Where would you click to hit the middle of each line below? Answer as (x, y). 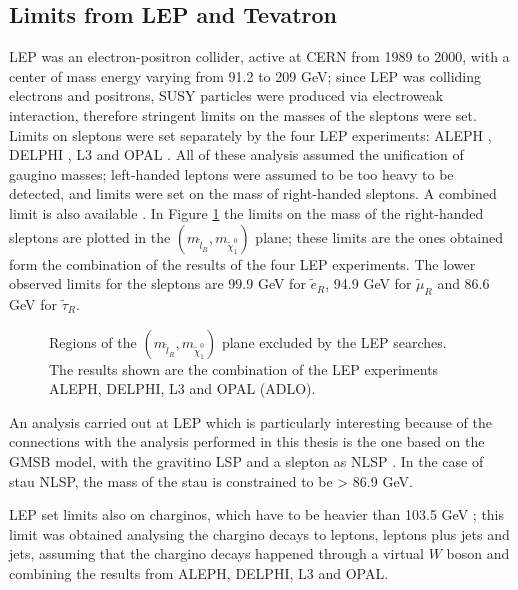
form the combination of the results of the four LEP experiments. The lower (242, 263)
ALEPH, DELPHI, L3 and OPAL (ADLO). (182, 388)
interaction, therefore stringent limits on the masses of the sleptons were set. (243, 114)
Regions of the (93, 341)
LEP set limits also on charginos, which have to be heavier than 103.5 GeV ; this (257, 514)
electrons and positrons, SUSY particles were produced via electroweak (226, 95)
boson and (478, 553)
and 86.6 (463, 283)
